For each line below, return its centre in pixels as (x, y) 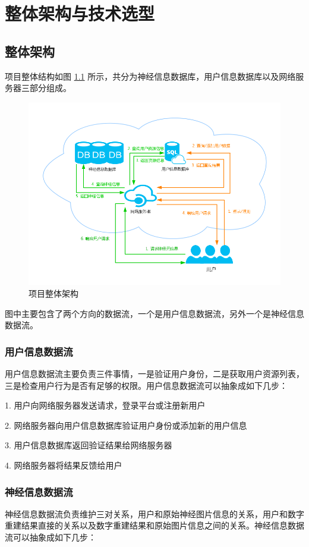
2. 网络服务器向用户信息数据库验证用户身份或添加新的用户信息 (126, 425)
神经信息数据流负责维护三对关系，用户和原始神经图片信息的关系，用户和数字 (154, 513)
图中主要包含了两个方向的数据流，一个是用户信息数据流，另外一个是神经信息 (154, 313)
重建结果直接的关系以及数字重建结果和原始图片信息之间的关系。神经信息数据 (154, 525)
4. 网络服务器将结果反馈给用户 (64, 465)
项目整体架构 (53, 293)
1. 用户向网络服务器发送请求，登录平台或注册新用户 (105, 405)
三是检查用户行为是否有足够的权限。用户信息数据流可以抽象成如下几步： (146, 385)
